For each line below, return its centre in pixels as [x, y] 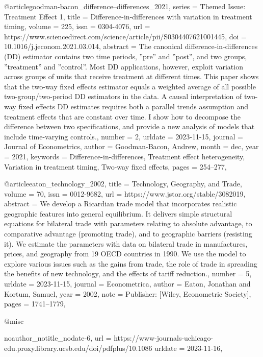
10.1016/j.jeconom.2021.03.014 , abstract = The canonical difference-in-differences [131, 46]
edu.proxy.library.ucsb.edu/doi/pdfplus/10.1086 [78, 348]
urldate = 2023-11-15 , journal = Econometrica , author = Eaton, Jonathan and [127, 284]
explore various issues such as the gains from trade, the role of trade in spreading [131, 263]
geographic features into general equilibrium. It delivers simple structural [118, 213]
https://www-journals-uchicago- [164, 338]
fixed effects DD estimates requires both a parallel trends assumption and [133, 106]
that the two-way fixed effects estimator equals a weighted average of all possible [130, 86]
